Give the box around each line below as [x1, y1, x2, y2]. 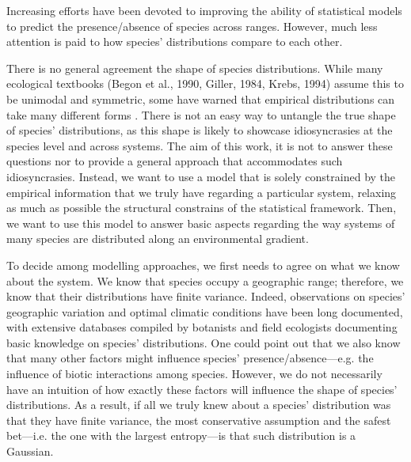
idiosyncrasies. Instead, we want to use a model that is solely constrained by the [6, 168, 396, 184]
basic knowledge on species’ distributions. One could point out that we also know [6, 334, 401, 350]
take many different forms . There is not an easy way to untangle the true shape [6, 106, 396, 123]
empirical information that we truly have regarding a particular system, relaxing [6, 184, 397, 200]
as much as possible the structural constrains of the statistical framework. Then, [6, 199, 397, 216]
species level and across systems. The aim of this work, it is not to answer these [6, 137, 393, 153]
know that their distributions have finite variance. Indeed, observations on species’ [6, 288, 405, 305]
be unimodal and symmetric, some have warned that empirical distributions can [6, 90, 395, 107]
